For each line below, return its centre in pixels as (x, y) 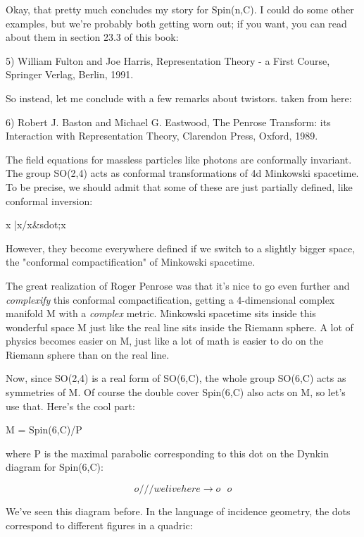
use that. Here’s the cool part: (70, 406)
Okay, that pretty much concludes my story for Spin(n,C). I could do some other (180, 9)
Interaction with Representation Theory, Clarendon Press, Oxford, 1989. (162, 136)
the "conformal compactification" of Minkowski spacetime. (131, 262)
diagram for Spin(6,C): (55, 467)
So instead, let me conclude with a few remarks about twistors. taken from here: (179, 98)
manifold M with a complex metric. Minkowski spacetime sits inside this (161, 313)
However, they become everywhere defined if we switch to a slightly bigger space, (181, 248)
